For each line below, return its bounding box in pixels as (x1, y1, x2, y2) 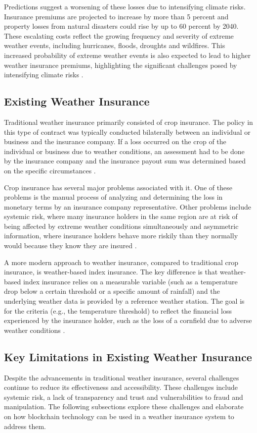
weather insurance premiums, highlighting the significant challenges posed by (4, 59, 237, 70)
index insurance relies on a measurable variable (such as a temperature (23, 276, 238, 286)
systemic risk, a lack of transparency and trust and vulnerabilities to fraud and (4, 391, 243, 402)
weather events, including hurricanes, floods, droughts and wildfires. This (4, 40, 225, 51)
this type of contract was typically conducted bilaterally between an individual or (4, 126, 251, 137)
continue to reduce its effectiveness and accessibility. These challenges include (4, 382, 238, 392)
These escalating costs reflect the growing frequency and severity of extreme (4, 30, 234, 41)
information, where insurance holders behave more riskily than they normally (4, 230, 238, 241)
